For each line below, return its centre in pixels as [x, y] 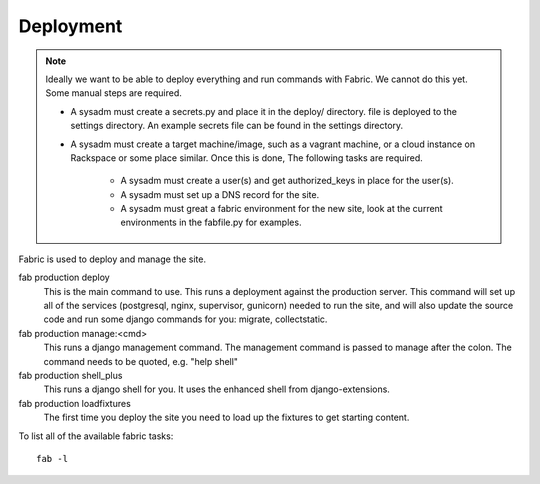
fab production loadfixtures [75, 403]
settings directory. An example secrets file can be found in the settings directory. [237, 126]
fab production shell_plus [70, 375]
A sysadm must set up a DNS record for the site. [220, 194]
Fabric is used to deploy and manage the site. [112, 259]
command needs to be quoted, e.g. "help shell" [141, 361]
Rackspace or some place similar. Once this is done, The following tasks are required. [247, 157]
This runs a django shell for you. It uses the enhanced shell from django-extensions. [216, 389]
